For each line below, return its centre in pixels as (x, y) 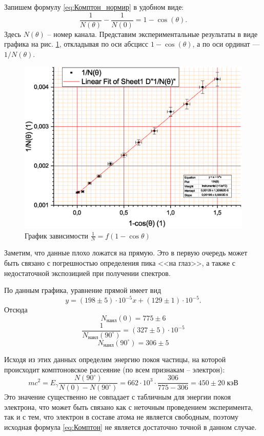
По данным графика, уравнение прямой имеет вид (83, 290)
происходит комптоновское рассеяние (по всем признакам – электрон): (115, 369)
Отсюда (16, 310)
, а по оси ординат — (226, 44)
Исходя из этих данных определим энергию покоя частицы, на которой (115, 359)
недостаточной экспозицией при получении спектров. (87, 273)
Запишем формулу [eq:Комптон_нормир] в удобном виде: (94, 7)
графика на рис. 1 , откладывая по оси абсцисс (76, 44)
